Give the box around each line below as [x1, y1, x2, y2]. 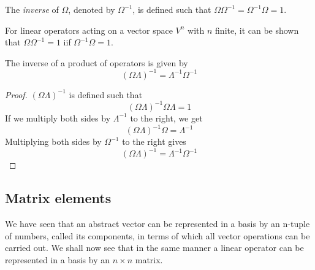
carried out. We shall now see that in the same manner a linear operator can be [5, 241, 304, 254]
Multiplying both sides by [5, 135, 102, 148]
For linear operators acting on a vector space [5, 23, 173, 36]
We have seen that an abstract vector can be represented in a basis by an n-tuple [5, 217, 310, 229]
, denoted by [68, 3, 115, 15]
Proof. [5, 88, 28, 101]
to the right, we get [130, 111, 203, 124]
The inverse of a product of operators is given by [5, 56, 188, 69]
